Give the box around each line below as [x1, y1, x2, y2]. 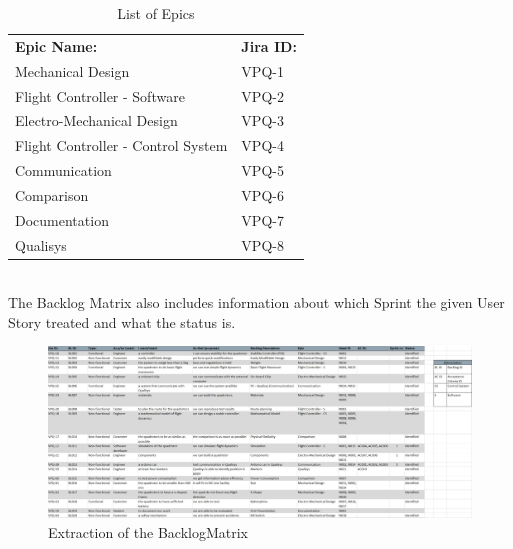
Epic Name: [15, 35, 98, 56]
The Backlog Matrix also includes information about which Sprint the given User [8, 292, 505, 313]
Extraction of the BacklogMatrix [48, 521, 248, 542]
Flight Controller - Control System [15, 135, 228, 156]
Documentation [15, 209, 109, 230]
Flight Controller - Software [15, 85, 185, 106]
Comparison [15, 184, 89, 205]
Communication [15, 160, 112, 181]
